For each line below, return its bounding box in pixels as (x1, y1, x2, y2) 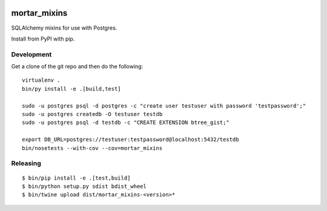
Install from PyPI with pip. (11, 35, 75, 42)
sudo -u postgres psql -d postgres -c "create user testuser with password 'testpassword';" (22, 102, 306, 109)
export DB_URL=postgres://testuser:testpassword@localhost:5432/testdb (22, 136, 239, 143)
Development (11, 50, 52, 59)
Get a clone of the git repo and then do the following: (11, 63, 144, 70)
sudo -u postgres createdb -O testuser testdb (22, 111, 163, 117)
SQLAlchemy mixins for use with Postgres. (11, 24, 117, 31)
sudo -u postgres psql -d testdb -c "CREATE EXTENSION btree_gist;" (22, 119, 230, 126)
